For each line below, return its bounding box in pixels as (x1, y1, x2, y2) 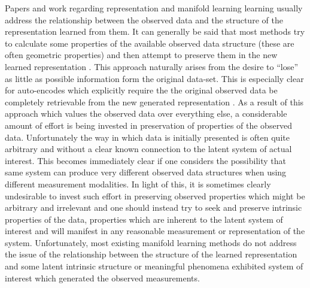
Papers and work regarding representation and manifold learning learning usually (5, 2, 303, 14)
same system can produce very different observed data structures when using (5, 166, 287, 178)
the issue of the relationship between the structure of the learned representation (5, 248, 297, 260)
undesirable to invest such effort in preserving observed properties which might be (5, 189, 305, 202)
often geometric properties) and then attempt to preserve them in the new (5, 48, 278, 61)
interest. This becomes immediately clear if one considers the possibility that (5, 154, 287, 166)
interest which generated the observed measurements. (5, 271, 200, 284)
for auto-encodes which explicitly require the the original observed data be (5, 84, 278, 96)
